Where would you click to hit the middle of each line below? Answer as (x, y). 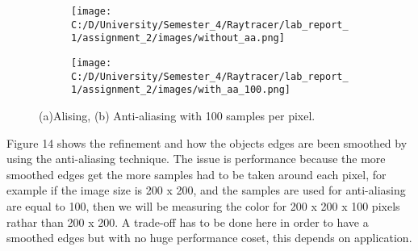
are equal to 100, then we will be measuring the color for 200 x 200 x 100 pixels (203, 205)
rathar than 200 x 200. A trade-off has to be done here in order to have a (188, 222)
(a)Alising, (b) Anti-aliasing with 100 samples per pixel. (177, 115)
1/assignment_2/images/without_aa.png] (178, 38)
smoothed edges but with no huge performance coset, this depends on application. (209, 238)
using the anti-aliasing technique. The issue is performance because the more (196, 159)
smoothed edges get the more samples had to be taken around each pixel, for (196, 174)
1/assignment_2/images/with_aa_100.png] (181, 90)
